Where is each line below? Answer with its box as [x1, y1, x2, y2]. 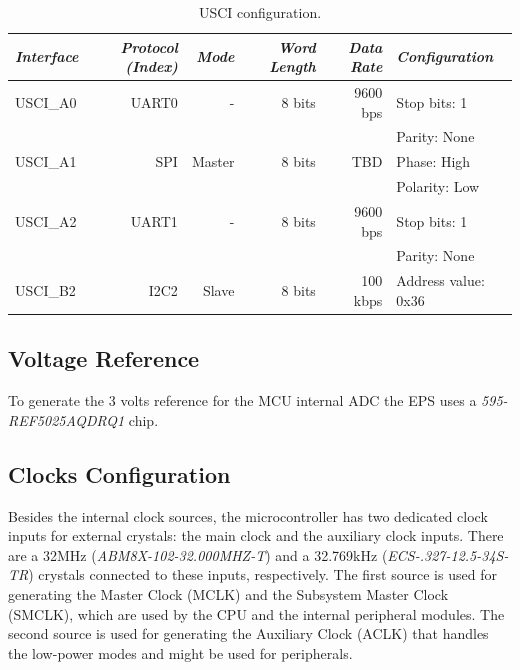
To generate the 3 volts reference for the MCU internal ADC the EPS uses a [8, 390, 477, 411]
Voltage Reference [8, 343, 200, 374]
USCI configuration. [198, 2, 322, 22]
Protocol [120, 36, 178, 57]
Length [269, 56, 316, 77]
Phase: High [396, 151, 471, 172]
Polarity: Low [396, 176, 480, 197]
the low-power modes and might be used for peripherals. [8, 642, 353, 663]
